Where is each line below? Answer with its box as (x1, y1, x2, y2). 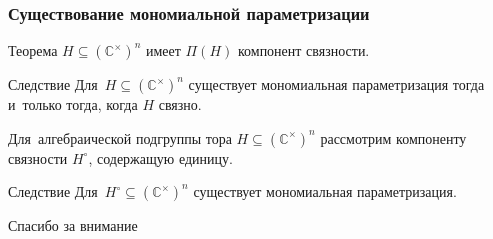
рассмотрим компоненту (320, 127, 467, 148)
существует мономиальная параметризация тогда (188, 74, 485, 95)
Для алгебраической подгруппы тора (8, 127, 232, 148)
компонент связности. (237, 40, 370, 61)
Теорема (8, 40, 58, 61)
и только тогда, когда (8, 94, 138, 115)
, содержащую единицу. (88, 147, 233, 168)
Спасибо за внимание (8, 215, 138, 236)
